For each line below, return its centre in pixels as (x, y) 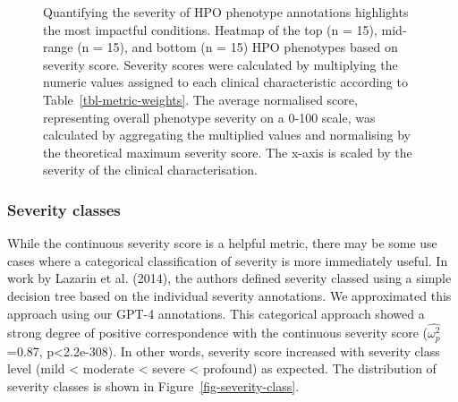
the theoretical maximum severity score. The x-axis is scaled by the (228, 152)
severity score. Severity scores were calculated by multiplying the (221, 64)
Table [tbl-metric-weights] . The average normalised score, (200, 99)
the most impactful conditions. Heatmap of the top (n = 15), (210, 29)
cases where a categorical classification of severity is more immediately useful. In (228, 260)
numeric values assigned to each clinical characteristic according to (225, 82)
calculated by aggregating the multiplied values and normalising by (227, 135)
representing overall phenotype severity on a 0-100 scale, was (209, 117)
